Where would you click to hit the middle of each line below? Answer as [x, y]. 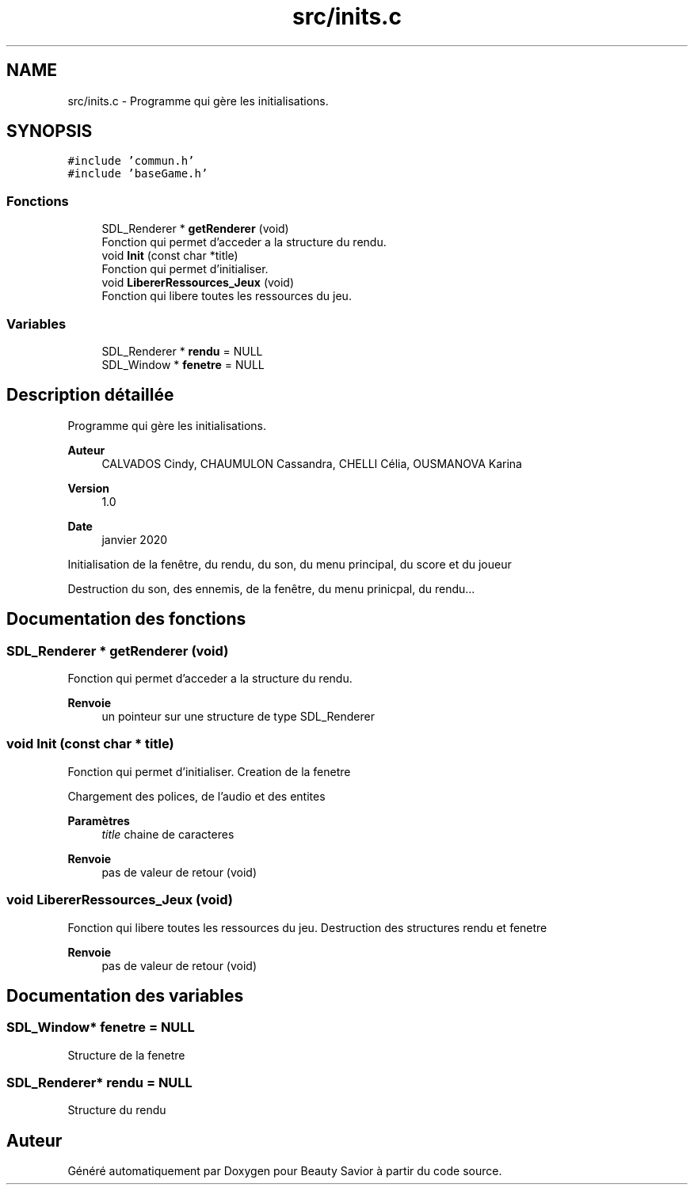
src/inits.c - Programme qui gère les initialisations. [198, 101]
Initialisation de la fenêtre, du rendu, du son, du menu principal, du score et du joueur [290, 564]
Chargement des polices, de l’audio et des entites [196, 796]
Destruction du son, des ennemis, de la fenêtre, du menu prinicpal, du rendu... [271, 588]
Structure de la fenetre [126, 1055]
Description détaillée [90, 395]
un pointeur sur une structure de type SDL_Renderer [238, 716]
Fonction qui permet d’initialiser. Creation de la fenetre [209, 771]
